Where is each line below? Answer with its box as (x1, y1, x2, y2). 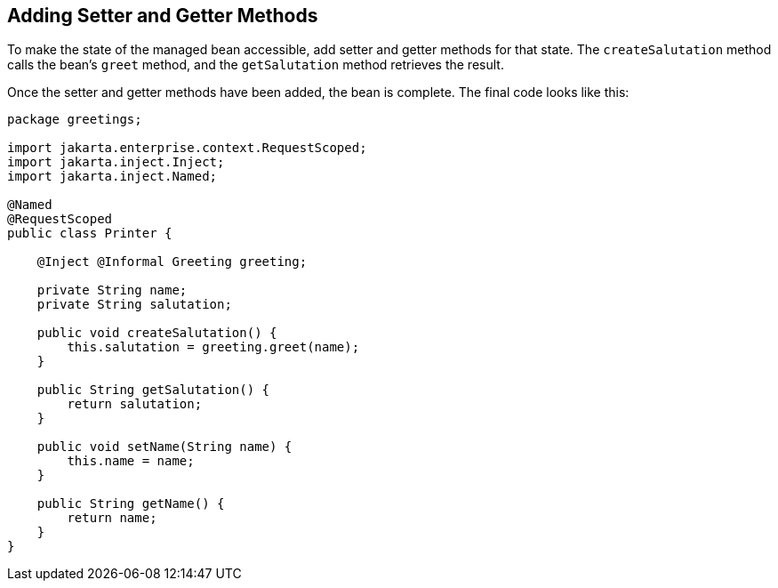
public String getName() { (36, 496, 225, 511)
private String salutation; (36, 297, 232, 312)
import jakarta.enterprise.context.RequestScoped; (7, 141, 367, 156)
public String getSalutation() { (36, 383, 270, 398)
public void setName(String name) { (36, 439, 293, 455)
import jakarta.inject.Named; (7, 169, 218, 184)
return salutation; (67, 397, 203, 412)
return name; (67, 511, 157, 526)
